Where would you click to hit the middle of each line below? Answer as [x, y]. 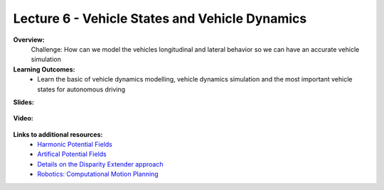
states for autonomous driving [81, 89]
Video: [23, 118]
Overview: [29, 40]
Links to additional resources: [58, 134]
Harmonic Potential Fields [75, 145]
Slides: [24, 102]
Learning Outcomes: [44, 69]
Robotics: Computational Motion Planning [98, 174]
